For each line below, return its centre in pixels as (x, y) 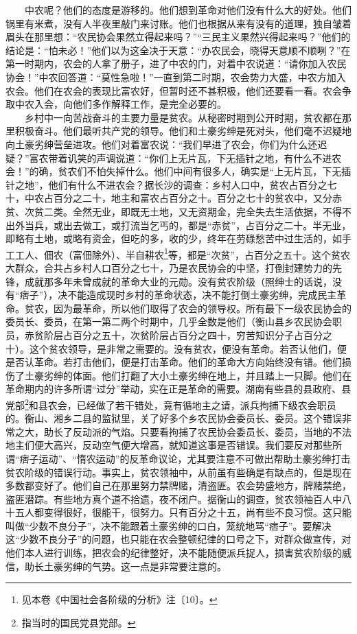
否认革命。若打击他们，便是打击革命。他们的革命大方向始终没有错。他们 (178, 362)
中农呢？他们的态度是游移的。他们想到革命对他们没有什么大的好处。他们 (188, 10)
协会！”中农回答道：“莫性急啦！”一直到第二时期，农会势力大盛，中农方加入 (176, 77)
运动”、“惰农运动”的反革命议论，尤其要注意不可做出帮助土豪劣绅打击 (195, 458)
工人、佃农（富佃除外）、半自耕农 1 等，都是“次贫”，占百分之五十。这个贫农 (183, 253)
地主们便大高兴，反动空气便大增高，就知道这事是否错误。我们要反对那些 (169, 445)
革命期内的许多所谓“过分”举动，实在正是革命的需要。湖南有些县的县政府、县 (178, 389)
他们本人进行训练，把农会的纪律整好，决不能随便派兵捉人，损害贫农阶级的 (174, 553)
